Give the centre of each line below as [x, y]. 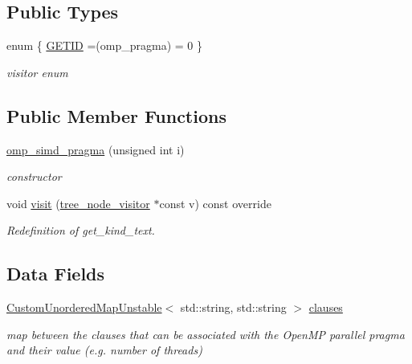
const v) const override [215, 203]
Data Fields [56, 274]
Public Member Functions [116, 115]
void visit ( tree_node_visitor [78, 203]
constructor [34, 176]
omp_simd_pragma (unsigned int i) [96, 149]
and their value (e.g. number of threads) [104, 350]
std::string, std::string [233, 307]
